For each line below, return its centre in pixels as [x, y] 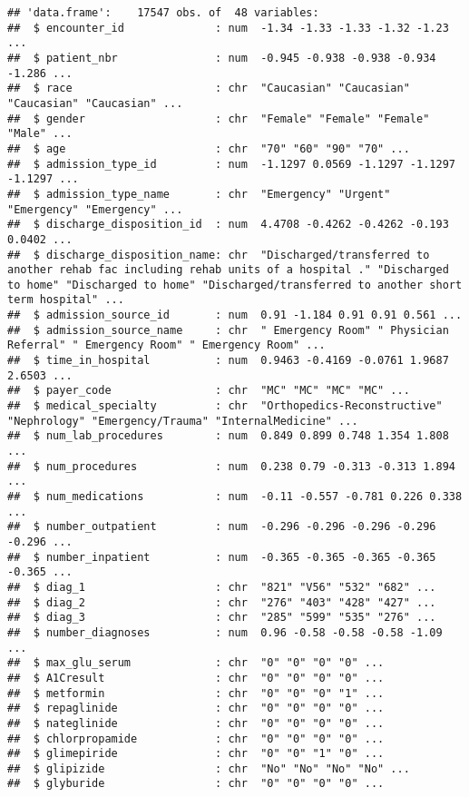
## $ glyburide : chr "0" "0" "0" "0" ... [196, 784]
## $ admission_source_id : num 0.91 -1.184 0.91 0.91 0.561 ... [235, 315]
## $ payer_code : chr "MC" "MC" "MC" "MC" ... [209, 391]
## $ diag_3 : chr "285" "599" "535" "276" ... [222, 618]
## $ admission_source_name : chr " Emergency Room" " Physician [228, 330]
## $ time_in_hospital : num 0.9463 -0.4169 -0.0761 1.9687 [228, 361]
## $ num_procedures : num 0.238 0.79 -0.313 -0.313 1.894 [231, 466]
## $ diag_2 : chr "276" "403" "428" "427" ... [222, 602]
